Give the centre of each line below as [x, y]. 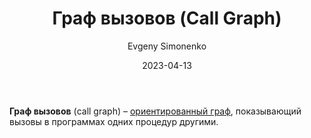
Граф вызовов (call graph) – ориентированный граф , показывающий [155, 111]
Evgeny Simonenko [167, 46]
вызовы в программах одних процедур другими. [114, 121]
